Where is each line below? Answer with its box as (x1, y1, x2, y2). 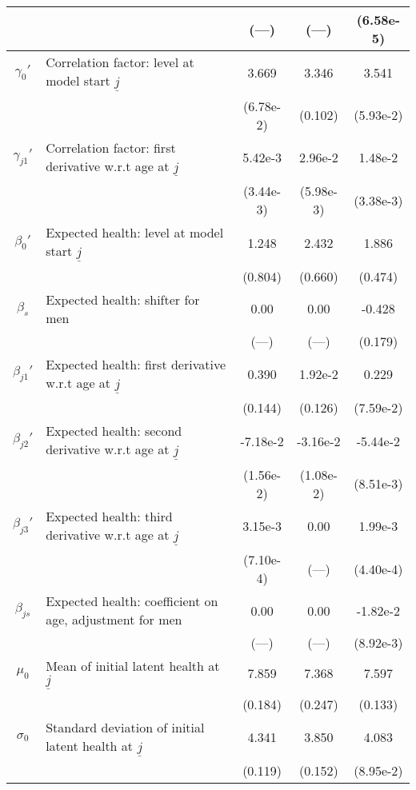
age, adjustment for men (46, 610, 182, 629)
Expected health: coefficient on (46, 592, 218, 611)
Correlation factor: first (46, 138, 176, 157)
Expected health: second (46, 421, 182, 441)
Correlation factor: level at (46, 53, 194, 71)
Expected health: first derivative (46, 354, 226, 373)
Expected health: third (46, 506, 173, 525)
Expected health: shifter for (46, 289, 200, 309)
